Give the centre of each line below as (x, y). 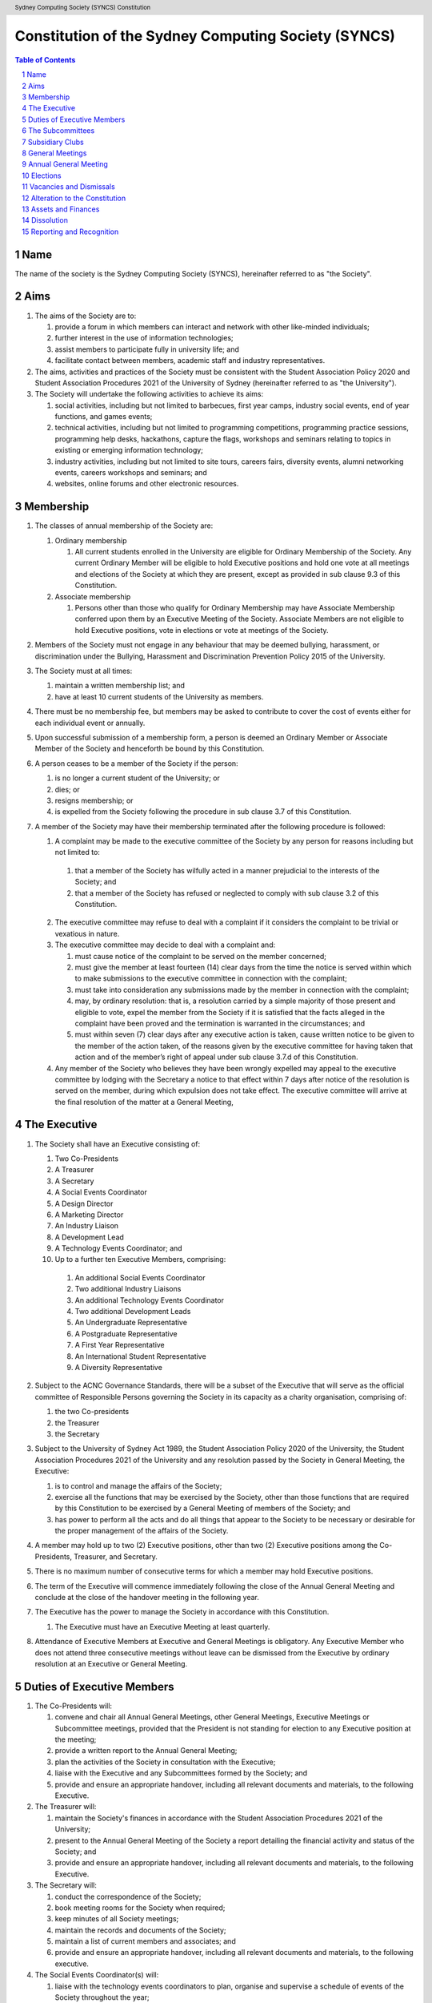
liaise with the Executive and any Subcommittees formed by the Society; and (181, 1773)
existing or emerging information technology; (129, 450)
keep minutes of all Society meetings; (117, 1919)
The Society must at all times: (84, 671)
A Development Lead (89, 1237)
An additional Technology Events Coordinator (149, 1300)
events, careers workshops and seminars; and (131, 473)
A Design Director (84, 1203)
